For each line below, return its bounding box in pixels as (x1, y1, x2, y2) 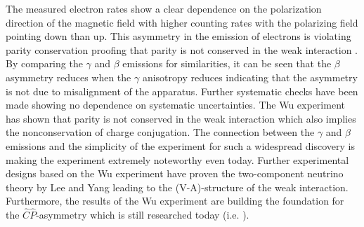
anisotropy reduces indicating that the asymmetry (142, 69, 358, 84)
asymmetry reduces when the (6, 69, 131, 84)
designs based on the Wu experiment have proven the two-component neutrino (6, 166, 344, 181)
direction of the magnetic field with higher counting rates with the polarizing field (6, 15, 358, 29)
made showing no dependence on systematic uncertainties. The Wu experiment (6, 97, 345, 112)
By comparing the (6, 56, 83, 71)
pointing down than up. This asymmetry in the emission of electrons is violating (6, 29, 351, 43)
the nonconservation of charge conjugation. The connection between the (6, 125, 315, 139)
